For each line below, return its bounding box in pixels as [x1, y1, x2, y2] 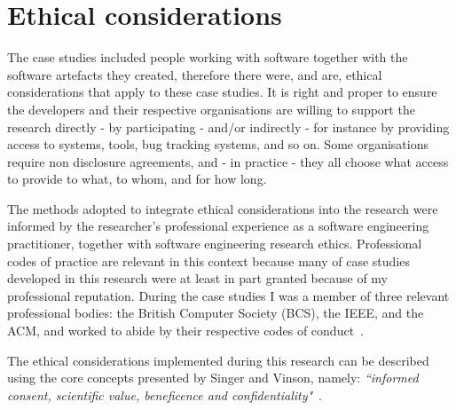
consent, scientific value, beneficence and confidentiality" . [7, 385, 322, 404]
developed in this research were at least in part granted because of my [7, 269, 389, 288]
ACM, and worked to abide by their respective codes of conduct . [7, 321, 364, 340]
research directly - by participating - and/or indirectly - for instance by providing [7, 117, 450, 136]
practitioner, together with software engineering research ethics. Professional [7, 234, 422, 253]
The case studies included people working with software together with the [7, 48, 408, 67]
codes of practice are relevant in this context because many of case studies [7, 251, 410, 270]
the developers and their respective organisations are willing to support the [7, 99, 415, 118]
